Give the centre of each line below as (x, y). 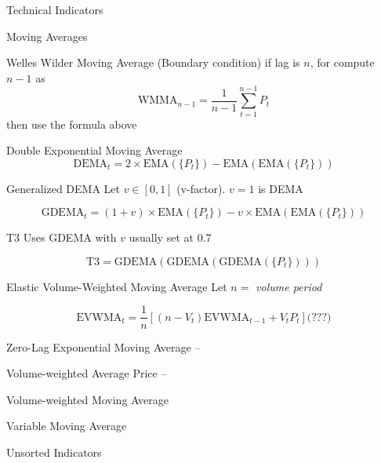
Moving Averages (47, 36)
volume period (289, 286)
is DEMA (281, 188)
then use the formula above (72, 124)
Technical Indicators (55, 9)
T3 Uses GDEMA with (62, 237)
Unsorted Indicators (54, 452)
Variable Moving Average (67, 426)
